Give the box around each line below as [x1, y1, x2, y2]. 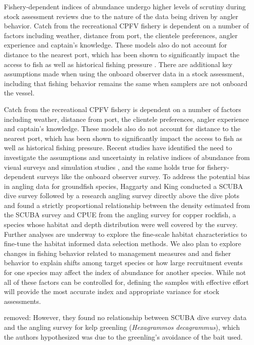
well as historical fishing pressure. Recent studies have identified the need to [4, 142, 232, 153]
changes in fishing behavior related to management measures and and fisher [4, 248, 231, 258]
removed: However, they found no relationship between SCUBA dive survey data [4, 312, 247, 322]
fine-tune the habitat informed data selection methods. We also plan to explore [4, 238, 241, 249]
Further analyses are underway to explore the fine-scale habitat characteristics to [4, 229, 247, 239]
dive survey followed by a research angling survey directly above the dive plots [4, 190, 239, 201]
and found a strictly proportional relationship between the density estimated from [4, 200, 250, 210]
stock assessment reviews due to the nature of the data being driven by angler [4, 11, 238, 21]
